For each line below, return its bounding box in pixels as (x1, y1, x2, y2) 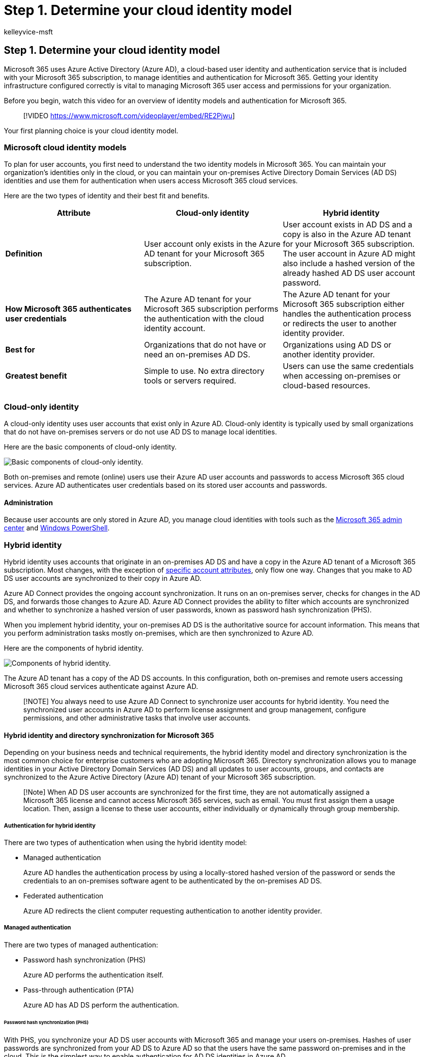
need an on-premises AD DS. (144, 350, 250, 360)
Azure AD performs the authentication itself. (23, 970, 164, 979)
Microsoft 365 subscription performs (144, 304, 278, 314)
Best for (5, 345, 35, 355)
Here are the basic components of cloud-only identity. (4, 443, 177, 451)
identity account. (144, 323, 206, 334)
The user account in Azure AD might (282, 249, 416, 259)
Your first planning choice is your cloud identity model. (4, 126, 179, 135)
